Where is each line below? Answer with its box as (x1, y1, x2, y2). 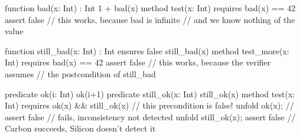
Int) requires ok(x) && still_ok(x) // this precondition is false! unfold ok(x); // (5, 99, 294, 111)
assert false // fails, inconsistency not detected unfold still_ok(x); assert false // (5, 110, 296, 123)
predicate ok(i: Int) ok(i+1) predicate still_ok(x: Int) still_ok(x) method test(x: (5, 87, 295, 100)
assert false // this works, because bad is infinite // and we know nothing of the (5, 13, 295, 25)
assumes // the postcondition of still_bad (5, 67, 156, 80)
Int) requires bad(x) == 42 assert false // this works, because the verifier (5, 56, 271, 68)
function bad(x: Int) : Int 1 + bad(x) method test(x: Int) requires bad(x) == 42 (5, 2, 296, 14)
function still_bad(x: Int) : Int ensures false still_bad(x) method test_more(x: (5, 44, 289, 57)
